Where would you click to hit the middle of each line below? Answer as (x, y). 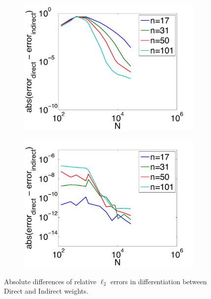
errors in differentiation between (159, 281)
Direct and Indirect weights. (46, 291)
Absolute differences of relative (50, 281)
